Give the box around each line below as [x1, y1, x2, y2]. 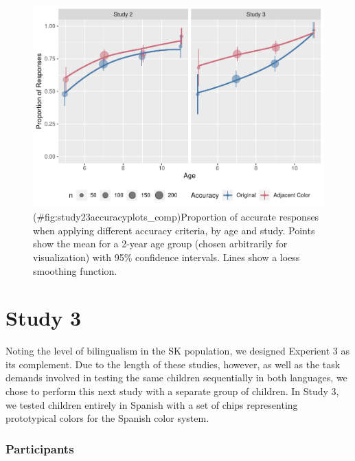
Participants [5, 440, 74, 457]
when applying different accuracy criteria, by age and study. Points [33, 223, 315, 237]
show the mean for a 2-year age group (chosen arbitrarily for [33, 236, 288, 251]
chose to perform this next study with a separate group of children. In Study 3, [5, 384, 339, 398]
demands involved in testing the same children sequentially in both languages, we [5, 370, 347, 385]
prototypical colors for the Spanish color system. [5, 411, 209, 425]
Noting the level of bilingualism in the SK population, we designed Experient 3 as [5, 344, 350, 358]
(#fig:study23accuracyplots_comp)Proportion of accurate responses [33, 210, 319, 224]
